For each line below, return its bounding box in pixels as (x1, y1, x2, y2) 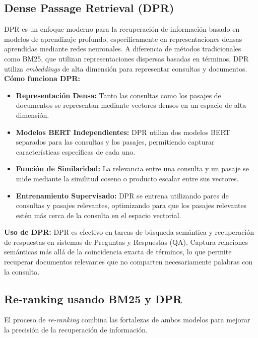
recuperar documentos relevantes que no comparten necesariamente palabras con (4, 256, 253, 267)
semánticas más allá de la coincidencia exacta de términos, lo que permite (4, 246, 232, 257)
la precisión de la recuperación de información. (4, 324, 148, 335)
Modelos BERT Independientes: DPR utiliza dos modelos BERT (16, 126, 230, 137)
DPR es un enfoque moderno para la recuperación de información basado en (4, 24, 240, 34)
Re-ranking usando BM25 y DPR (4, 291, 182, 306)
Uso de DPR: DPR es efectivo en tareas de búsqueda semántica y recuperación (4, 227, 254, 237)
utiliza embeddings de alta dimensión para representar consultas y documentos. (4, 63, 247, 74)
